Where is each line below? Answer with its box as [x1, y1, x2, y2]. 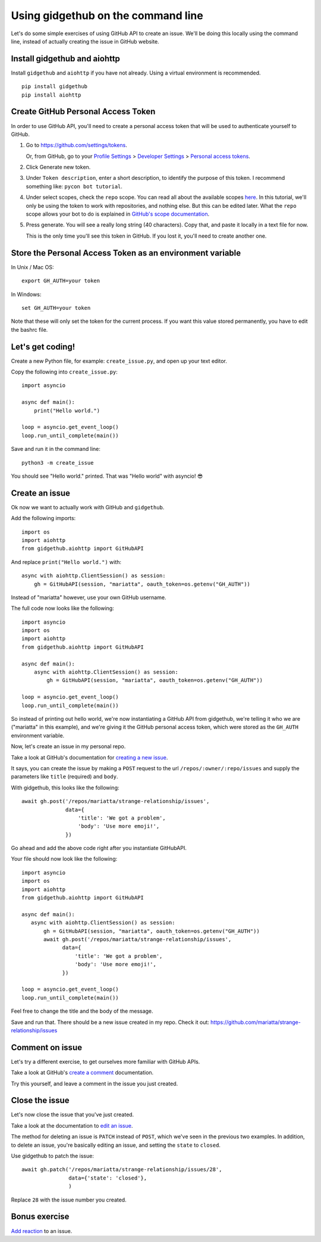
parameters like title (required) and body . [11, 773, 118, 780]
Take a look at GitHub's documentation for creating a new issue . [11, 754, 168, 761]
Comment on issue [11, 1042, 83, 1053]
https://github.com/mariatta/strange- [210, 1019, 301, 1026]
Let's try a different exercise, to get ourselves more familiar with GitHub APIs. [11, 1058, 200, 1065]
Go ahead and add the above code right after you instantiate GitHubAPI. [11, 845, 187, 852]
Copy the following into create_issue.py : [11, 368, 118, 375]
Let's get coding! [11, 341, 75, 351]
